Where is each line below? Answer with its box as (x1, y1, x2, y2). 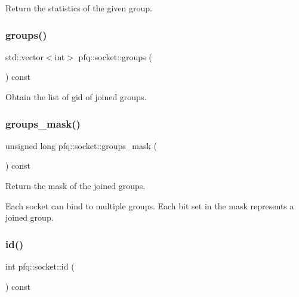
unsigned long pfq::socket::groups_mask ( (5, 139, 157, 151)
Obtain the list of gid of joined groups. (5, 91, 147, 103)
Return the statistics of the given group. (5, 2, 152, 14)
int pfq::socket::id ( (5, 260, 75, 272)
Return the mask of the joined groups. (5, 180, 146, 191)
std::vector (5, 50, 44, 63)
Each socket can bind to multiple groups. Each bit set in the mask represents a (5, 199, 294, 212)
